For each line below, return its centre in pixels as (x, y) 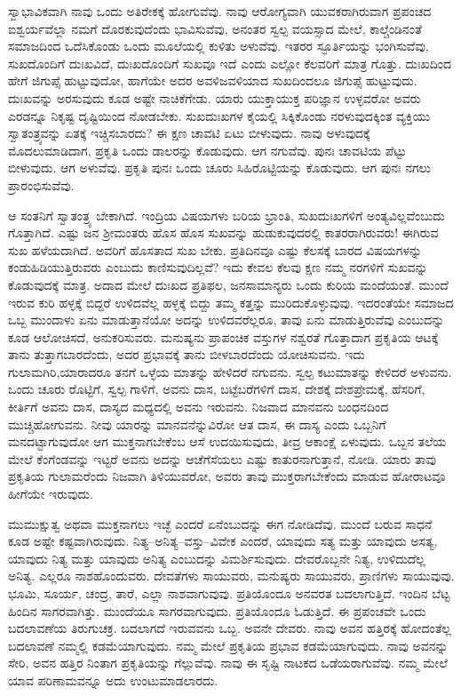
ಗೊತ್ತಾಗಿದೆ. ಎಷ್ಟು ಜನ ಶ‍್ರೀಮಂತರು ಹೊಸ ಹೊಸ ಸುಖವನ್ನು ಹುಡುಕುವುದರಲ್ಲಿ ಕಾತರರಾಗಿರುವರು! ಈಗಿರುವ (223, 232)
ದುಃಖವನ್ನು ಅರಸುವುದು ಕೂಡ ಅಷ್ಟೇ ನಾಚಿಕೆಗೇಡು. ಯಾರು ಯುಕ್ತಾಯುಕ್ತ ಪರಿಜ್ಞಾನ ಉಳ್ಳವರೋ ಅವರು (215, 97)
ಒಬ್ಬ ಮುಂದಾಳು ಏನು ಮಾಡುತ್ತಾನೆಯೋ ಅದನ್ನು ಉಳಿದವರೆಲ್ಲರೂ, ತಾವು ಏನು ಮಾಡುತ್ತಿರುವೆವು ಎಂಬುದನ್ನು (227, 320)
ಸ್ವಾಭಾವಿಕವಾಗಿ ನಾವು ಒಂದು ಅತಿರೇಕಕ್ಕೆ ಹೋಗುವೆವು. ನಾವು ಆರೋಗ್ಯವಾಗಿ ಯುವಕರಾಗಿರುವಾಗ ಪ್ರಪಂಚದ (220, 11)
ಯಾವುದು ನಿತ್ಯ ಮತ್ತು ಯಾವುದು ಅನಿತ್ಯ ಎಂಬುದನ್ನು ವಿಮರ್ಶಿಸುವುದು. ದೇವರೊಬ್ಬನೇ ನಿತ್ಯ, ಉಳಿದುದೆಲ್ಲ (217, 558)
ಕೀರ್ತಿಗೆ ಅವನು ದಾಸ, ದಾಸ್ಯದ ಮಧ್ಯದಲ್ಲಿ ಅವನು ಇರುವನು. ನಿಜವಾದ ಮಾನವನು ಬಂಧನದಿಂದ (199, 407)
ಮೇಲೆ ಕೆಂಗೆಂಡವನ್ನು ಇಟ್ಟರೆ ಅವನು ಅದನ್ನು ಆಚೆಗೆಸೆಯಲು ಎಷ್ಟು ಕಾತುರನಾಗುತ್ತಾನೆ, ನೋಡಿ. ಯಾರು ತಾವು (222, 458)
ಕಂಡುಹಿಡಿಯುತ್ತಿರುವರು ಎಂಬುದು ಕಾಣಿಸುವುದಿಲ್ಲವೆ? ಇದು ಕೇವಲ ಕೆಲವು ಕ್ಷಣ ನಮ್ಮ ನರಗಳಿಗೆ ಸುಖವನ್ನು (218, 267)
